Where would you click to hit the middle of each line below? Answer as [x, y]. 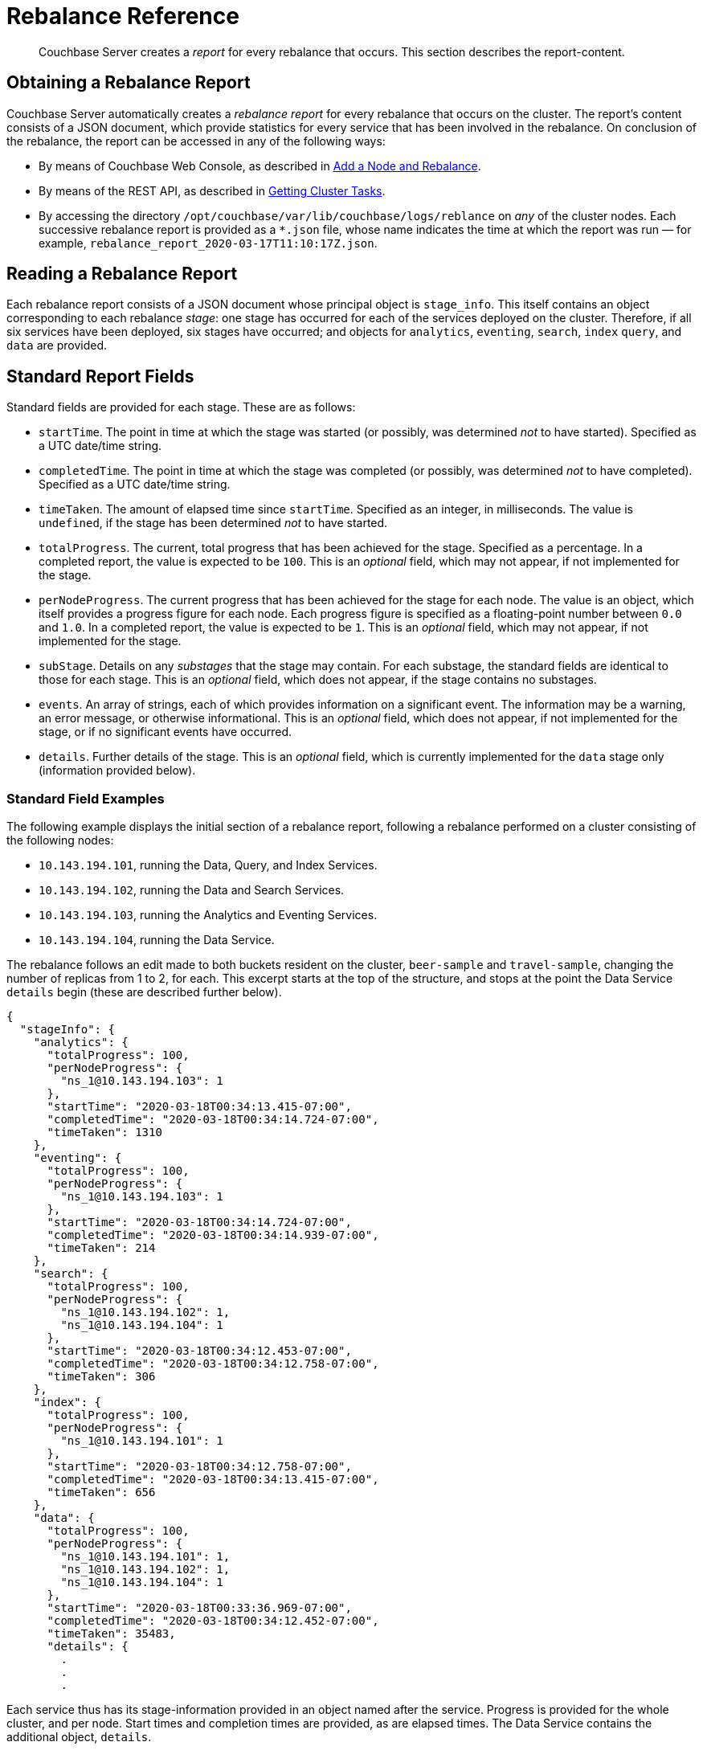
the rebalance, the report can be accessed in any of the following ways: [196, 141]
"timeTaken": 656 [101, 1492]
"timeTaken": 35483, [111, 1634]
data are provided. [57, 346]
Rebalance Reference [123, 16]
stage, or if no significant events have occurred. [165, 732]
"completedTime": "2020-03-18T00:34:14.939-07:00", [213, 1235]
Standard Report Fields [100, 376]
